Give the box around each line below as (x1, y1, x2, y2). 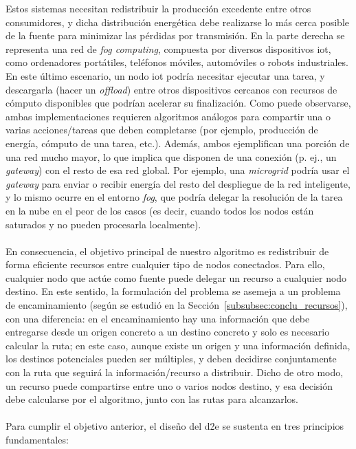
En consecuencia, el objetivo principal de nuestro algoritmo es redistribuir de (5, 243, 329, 258)
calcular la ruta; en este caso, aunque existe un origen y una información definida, (5, 338, 351, 352)
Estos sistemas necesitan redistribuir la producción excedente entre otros (5, 1, 311, 15)
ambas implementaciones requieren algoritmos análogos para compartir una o (5, 109, 331, 123)
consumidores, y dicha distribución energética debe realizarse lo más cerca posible (5, 14, 349, 29)
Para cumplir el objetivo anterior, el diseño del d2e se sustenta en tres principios (5, 419, 344, 433)
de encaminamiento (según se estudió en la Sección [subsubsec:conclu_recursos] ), (5, 298, 348, 312)
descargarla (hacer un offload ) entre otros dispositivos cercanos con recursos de (5, 82, 337, 96)
